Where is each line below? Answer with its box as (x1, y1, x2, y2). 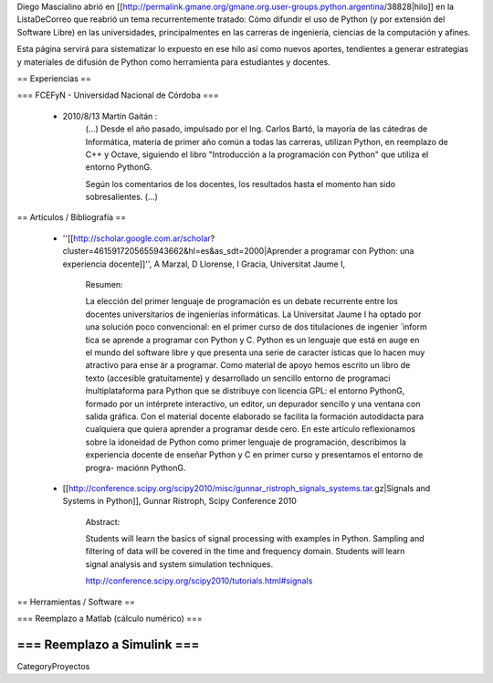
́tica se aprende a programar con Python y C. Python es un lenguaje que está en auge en (85, 334, 420, 345)
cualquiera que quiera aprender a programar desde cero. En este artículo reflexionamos (85, 424, 415, 435)
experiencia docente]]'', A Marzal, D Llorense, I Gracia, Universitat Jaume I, (62, 258, 346, 269)
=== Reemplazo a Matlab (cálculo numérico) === (16, 613, 203, 625)
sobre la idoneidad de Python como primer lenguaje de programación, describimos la (85, 436, 406, 447)
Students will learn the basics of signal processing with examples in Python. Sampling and (85, 533, 425, 544)
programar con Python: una (310, 246, 414, 257)
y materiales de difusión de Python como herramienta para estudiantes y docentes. (16, 56, 330, 68)
